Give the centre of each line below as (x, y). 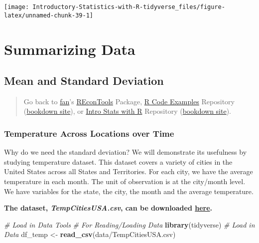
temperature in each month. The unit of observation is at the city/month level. (125, 181)
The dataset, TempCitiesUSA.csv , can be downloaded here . (108, 208)
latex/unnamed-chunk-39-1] (49, 15)
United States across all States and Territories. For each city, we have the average (129, 171)
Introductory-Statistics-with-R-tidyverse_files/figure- (129, 7)
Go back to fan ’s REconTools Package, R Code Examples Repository (129, 101)
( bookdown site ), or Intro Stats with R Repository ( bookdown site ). (128, 111)
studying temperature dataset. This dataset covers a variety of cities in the (118, 161)
